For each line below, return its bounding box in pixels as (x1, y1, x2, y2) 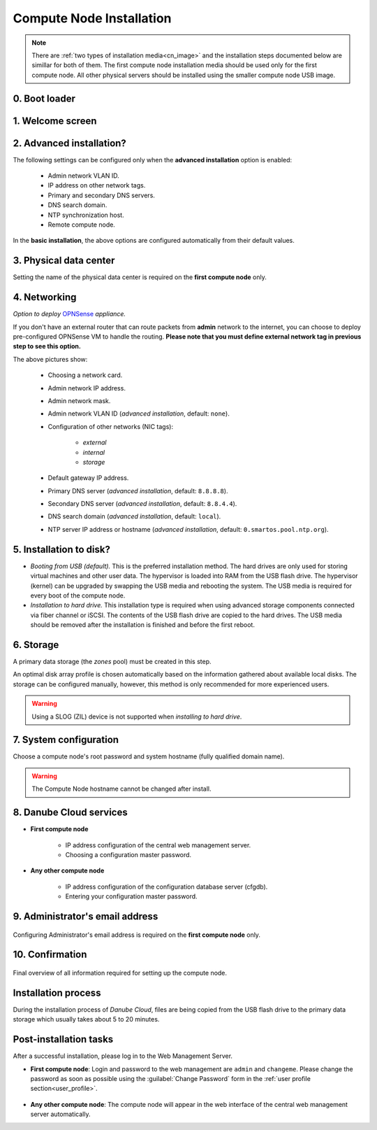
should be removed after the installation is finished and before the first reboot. (30, 621, 255, 629)
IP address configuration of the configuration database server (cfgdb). (65, 882, 268, 891)
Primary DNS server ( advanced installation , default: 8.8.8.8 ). (47, 486, 228, 495)
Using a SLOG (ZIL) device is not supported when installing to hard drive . (31, 712, 242, 721)
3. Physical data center (13, 255, 115, 267)
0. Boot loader (13, 92, 76, 104)
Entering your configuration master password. (65, 892, 198, 901)
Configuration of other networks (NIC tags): (47, 422, 174, 430)
